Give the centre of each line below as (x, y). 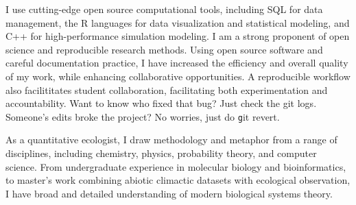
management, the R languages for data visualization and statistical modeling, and (178, 22)
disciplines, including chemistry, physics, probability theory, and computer (161, 153)
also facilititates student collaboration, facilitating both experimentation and (167, 89)
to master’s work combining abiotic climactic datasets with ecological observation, (178, 180)
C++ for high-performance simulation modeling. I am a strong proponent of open (178, 36)
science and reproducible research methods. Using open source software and (164, 49)
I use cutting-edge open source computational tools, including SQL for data (164, 9)
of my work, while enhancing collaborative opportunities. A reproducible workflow (178, 76)
